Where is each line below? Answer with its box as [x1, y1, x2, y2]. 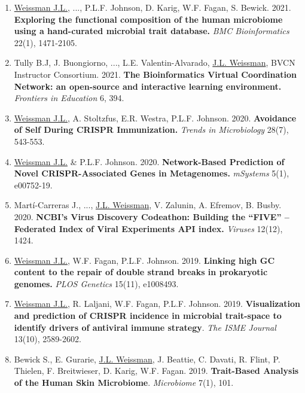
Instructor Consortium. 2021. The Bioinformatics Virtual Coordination [14, 68, 297, 80]
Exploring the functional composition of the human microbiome [14, 13, 283, 25]
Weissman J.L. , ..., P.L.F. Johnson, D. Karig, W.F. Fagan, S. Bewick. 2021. [14, 1, 291, 13]
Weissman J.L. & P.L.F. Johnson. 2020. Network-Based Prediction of [14, 155, 285, 167]
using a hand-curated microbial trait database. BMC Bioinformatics [14, 25, 289, 37]
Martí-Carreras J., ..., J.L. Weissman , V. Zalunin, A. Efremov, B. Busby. [14, 199, 282, 211]
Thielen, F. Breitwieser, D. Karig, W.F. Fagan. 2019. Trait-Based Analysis [14, 364, 299, 377]
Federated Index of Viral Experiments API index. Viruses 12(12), [14, 222, 283, 234]
